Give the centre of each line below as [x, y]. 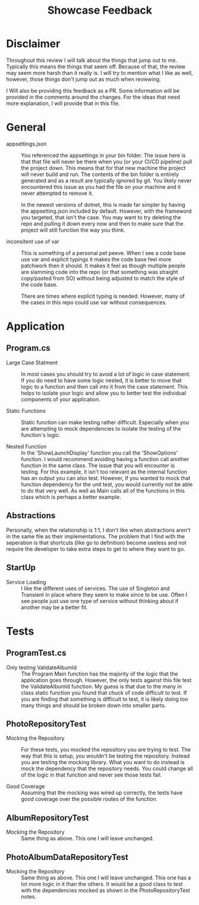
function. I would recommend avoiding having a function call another [105, 459]
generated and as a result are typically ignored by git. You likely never [106, 180]
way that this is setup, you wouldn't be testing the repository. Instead [105, 756]
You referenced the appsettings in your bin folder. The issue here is [103, 155]
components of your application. [61, 399]
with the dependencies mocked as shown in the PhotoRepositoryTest [106, 890]
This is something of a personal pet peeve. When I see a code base [103, 253]
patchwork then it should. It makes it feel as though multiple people [103, 266]
